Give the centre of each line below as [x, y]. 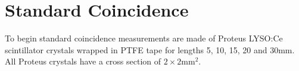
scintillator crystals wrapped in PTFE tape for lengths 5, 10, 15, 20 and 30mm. [150, 49]
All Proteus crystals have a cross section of [83, 61]
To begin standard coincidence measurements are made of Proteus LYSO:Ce [144, 38]
